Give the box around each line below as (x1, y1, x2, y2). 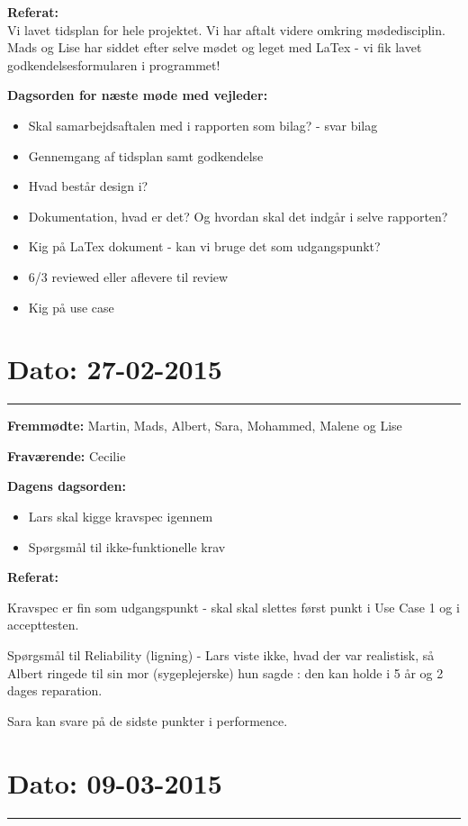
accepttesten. (7, 615, 79, 634)
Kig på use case (28, 297, 114, 316)
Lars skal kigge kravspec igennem (28, 507, 213, 526)
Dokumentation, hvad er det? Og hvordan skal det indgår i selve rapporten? (28, 206, 448, 225)
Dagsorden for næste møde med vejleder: (7, 86, 268, 104)
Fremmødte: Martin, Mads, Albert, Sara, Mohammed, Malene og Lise (7, 416, 402, 435)
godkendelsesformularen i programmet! (7, 55, 220, 74)
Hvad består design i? (28, 177, 148, 195)
